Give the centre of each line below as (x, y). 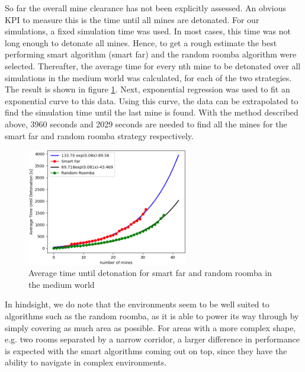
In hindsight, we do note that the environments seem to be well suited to (137, 304)
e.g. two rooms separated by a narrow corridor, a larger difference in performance (152, 339)
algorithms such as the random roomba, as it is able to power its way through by (152, 316)
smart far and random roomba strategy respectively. (99, 135)
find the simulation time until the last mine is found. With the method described (152, 112)
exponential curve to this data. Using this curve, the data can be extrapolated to (152, 100)
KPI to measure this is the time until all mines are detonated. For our (132, 19)
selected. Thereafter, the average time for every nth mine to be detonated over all (153, 65)
